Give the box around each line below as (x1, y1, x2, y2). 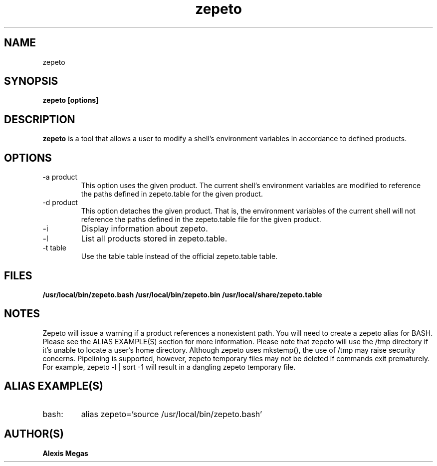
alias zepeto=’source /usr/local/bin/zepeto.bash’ (81, 409, 262, 419)
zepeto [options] (42, 96, 99, 105)
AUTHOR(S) (4, 428, 64, 441)
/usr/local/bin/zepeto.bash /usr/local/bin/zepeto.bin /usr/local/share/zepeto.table (42, 290, 322, 299)
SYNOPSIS (4, 75, 58, 88)
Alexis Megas (42, 449, 88, 458)
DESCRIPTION (4, 113, 75, 126)
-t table (42, 243, 66, 252)
